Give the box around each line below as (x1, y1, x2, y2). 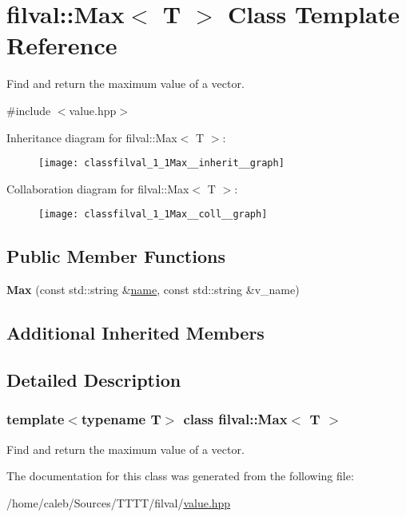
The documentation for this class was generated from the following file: (6, 467, 354, 484)
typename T (81, 409, 161, 429)
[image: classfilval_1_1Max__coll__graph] (38, 209, 268, 221)
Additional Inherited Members (6, 320, 265, 345)
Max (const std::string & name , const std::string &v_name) (6, 281, 300, 298)
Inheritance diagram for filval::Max (6, 129, 177, 145)
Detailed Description (6, 367, 181, 392)
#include (6, 101, 51, 118)
